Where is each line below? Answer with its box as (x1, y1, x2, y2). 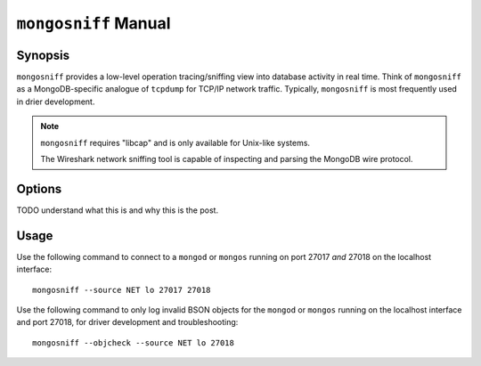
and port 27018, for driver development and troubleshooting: (16, 317, 239, 328)
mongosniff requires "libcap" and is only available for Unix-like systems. (40, 137, 311, 148)
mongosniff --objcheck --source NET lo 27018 (32, 338, 235, 347)
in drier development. (16, 96, 95, 107)
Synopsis (16, 47, 70, 62)
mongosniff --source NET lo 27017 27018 (32, 285, 211, 295)
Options (16, 181, 62, 196)
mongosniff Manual (16, 13, 171, 33)
